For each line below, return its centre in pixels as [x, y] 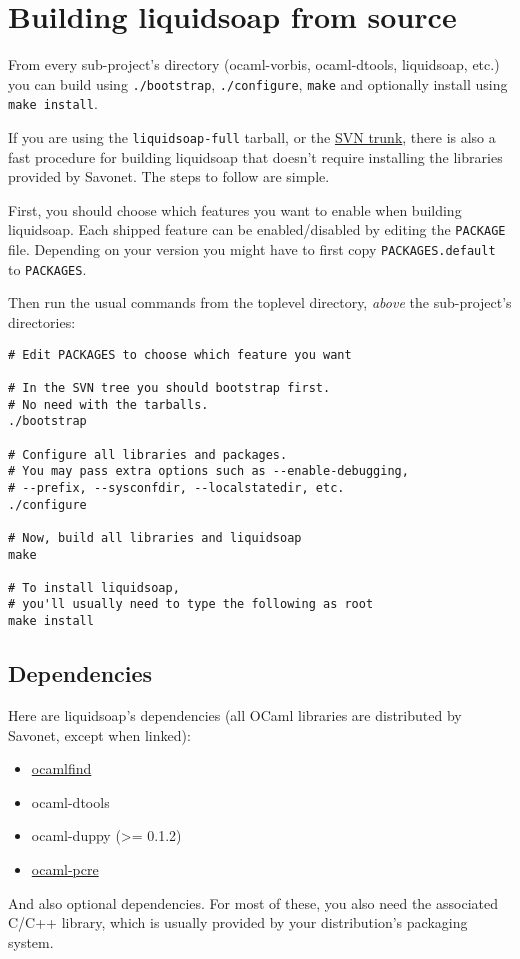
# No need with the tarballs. [108, 404]
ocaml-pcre [65, 868]
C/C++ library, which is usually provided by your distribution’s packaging [238, 922]
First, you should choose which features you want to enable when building [235, 209]
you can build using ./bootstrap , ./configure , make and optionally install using [258, 83]
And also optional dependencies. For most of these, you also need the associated [253, 902]
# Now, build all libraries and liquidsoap [155, 537]
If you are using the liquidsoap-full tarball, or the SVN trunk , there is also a [252, 137]
